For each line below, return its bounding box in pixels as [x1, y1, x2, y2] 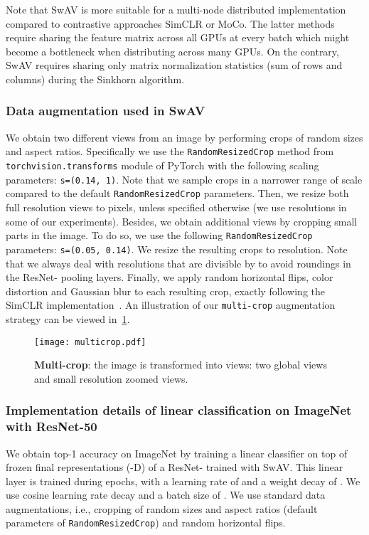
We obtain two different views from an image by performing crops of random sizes [6, 129, 363, 144]
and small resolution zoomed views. [34, 371, 188, 386]
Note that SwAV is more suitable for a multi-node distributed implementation [6, 2, 346, 16]
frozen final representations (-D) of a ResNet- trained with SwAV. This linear [6, 460, 343, 475]
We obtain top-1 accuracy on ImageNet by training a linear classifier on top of [6, 445, 348, 460]
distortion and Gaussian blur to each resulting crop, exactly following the [6, 283, 325, 298]
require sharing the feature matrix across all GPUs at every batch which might [6, 30, 350, 45]
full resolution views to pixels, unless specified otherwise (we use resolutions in [6, 200, 347, 214]
